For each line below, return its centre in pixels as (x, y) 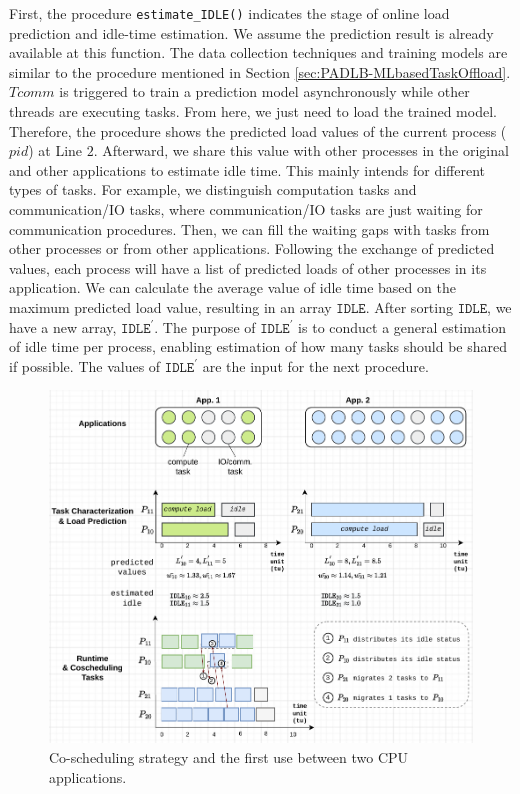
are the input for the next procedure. (315, 365)
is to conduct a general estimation (402, 326)
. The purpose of (205, 326)
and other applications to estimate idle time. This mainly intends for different (247, 169)
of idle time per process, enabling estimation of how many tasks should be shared (258, 346)
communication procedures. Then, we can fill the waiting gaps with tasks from (249, 228)
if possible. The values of (85, 365)
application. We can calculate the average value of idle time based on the (232, 287)
